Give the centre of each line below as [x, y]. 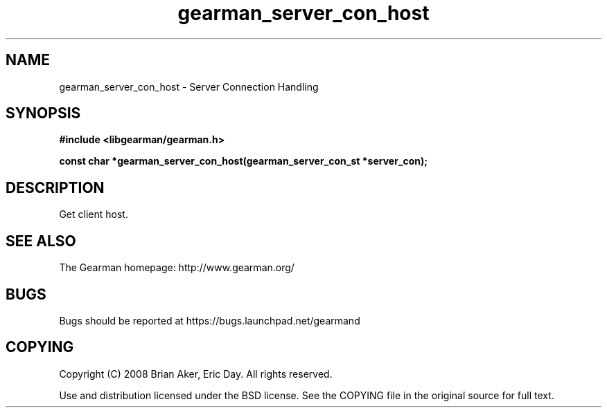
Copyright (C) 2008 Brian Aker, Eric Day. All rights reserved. [196, 374]
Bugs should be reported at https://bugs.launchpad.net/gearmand [210, 320]
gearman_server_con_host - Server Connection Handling [189, 86]
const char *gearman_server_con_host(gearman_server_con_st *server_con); [244, 161]
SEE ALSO [41, 241]
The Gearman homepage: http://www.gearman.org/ [177, 268]
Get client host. [94, 214]
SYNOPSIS [43, 113]
